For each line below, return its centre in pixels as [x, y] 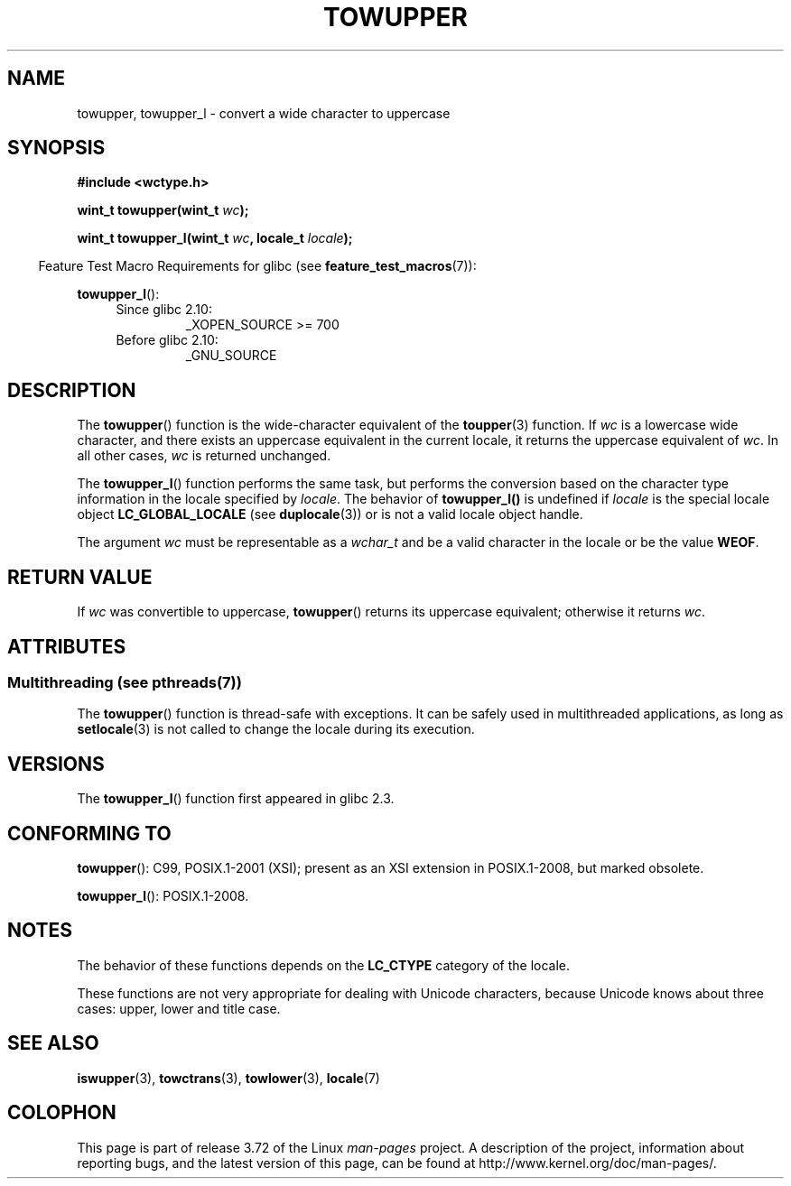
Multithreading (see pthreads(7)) [125, 682]
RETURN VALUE [80, 577]
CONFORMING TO [89, 833]
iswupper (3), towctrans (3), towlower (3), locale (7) [228, 1078]
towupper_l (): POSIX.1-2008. [163, 896]
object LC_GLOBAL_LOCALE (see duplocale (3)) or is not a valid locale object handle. [330, 514]
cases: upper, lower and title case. [179, 1008]
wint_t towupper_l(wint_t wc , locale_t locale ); [215, 238]
